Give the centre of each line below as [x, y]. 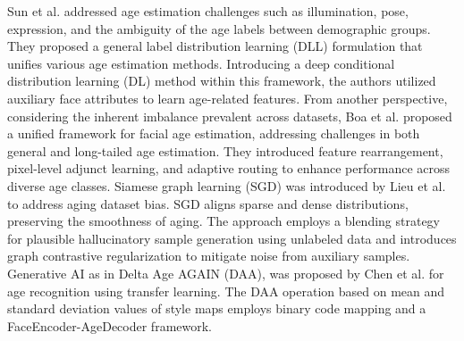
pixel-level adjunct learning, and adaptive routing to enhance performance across [229, 168]
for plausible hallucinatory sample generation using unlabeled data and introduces [232, 238]
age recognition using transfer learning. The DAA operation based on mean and [226, 291]
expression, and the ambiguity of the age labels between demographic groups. [219, 28]
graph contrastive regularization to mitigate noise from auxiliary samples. [209, 256]
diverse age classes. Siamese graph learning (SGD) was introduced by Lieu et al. [227, 185]
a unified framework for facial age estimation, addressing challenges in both [214, 133]
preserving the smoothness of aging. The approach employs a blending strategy [224, 221]
